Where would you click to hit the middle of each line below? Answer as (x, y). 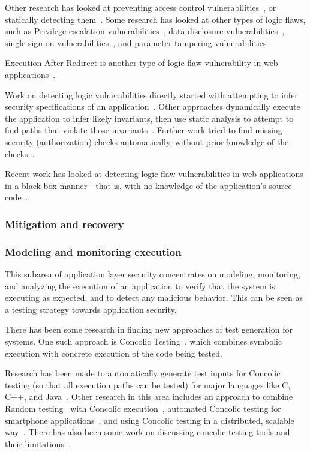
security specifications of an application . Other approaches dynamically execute (153, 107)
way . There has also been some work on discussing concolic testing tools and (148, 432)
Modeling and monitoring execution (93, 251)
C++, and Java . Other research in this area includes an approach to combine (149, 396)
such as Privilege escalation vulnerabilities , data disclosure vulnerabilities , (145, 31)
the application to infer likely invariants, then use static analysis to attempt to (149, 118)
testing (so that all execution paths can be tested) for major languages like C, (148, 384)
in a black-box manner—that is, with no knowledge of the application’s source (148, 185)
